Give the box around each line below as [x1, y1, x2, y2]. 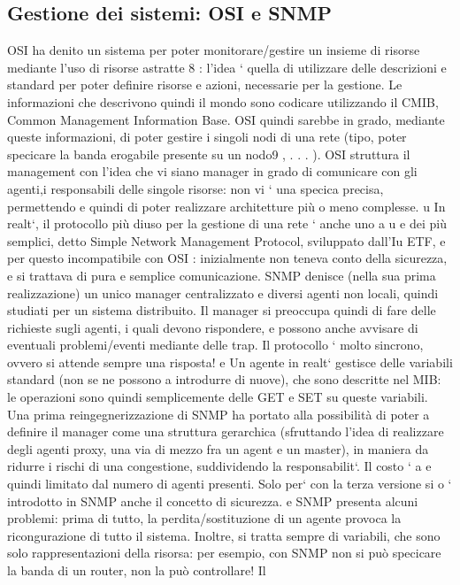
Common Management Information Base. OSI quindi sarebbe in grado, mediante [7, 110, 445, 128]
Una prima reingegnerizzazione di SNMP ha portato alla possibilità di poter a [7, 404, 430, 423]
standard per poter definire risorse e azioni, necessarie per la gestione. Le [7, 75, 402, 94]
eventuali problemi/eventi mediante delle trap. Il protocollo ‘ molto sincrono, [7, 335, 424, 354]
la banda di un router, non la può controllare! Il [7, 561, 266, 580]
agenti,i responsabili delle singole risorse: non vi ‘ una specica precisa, [7, 179, 384, 197]
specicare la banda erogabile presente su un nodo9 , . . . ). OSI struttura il [7, 144, 410, 163]
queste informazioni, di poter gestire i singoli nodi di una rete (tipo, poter [7, 127, 407, 146]
